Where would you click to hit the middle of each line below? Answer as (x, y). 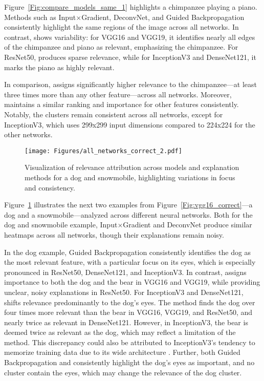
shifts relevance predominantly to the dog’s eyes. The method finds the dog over (130, 302)
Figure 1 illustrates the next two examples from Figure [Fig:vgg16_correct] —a (128, 205)
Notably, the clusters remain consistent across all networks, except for (114, 114)
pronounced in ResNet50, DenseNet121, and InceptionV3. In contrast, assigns (125, 272)
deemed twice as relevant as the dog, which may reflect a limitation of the (120, 332)
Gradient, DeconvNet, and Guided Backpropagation (163, 17)
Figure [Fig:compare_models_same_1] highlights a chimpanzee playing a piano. (131, 7)
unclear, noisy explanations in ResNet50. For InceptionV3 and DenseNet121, (124, 292)
